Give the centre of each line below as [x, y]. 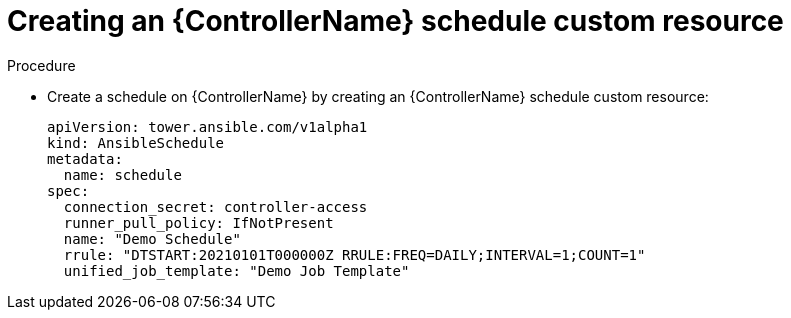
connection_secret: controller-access [215, 206]
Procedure [41, 65]
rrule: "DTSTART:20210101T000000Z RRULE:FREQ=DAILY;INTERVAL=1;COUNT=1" [354, 254]
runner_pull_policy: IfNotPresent [198, 222]
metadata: [85, 158]
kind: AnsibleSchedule [136, 142]
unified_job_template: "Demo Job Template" [236, 270]
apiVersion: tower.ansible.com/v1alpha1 [207, 126]
